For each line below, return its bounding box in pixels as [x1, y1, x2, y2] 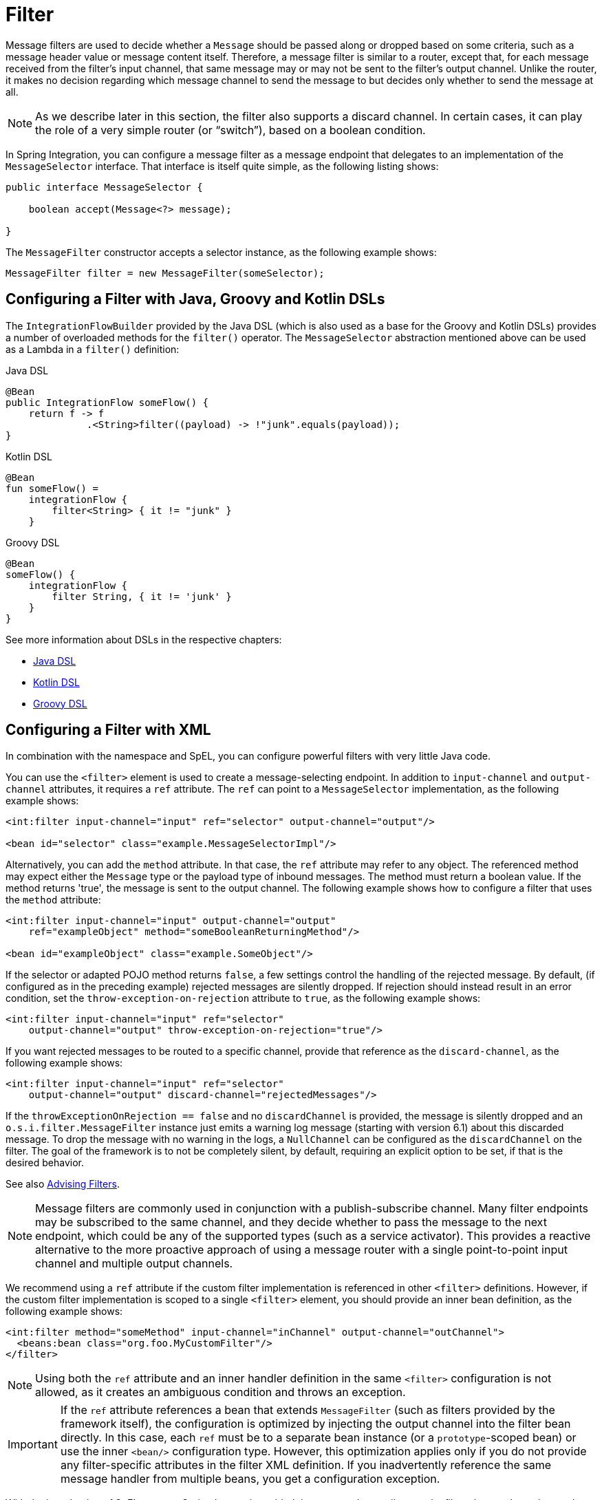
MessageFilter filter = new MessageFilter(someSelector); [6, 267, 325, 279]
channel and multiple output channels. [35, 1256, 233, 1271]
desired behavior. [6, 1157, 84, 1169]
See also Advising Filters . [6, 1178, 120, 1190]
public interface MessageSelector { [6, 181, 203, 193]
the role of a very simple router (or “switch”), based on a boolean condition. [35, 122, 426, 137]
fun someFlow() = [6, 482, 98, 494]
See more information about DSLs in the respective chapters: [6, 633, 282, 645]
